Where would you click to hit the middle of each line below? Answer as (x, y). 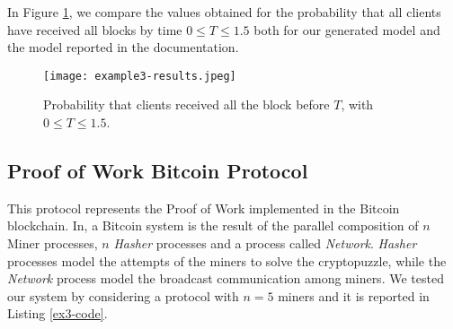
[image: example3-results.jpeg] (140, 76)
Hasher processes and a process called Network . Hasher (265, 243)
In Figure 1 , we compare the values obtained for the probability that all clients (224, 12)
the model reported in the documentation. (123, 47)
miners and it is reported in (354, 295)
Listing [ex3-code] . (58, 313)
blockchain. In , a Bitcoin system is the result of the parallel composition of (213, 225)
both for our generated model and (347, 29)
